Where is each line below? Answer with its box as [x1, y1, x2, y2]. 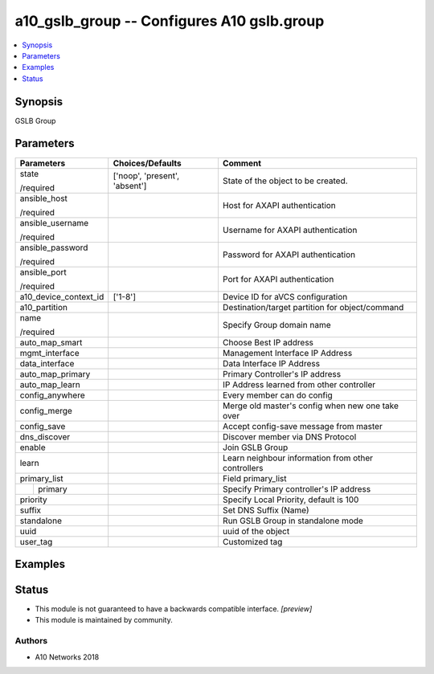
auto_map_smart [19, 337, 83, 348]
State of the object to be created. [222, 175, 349, 186]
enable [19, 442, 46, 453]
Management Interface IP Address [222, 347, 353, 358]
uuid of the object [222, 525, 290, 537]
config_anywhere [19, 390, 85, 401]
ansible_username [19, 217, 89, 228]
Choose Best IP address [222, 337, 313, 348]
